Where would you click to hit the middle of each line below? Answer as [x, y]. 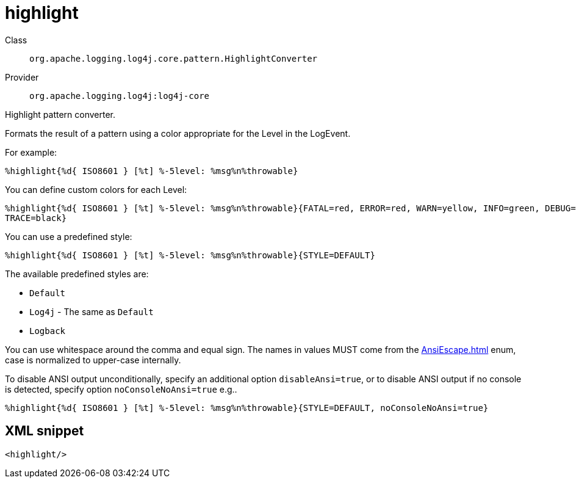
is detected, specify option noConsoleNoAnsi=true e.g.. [121, 389]
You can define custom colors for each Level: [96, 189]
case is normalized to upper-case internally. [93, 360]
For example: [31, 152]
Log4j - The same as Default [92, 311]
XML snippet [45, 431]
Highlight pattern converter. [60, 114]
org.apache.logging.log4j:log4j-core [120, 96]
